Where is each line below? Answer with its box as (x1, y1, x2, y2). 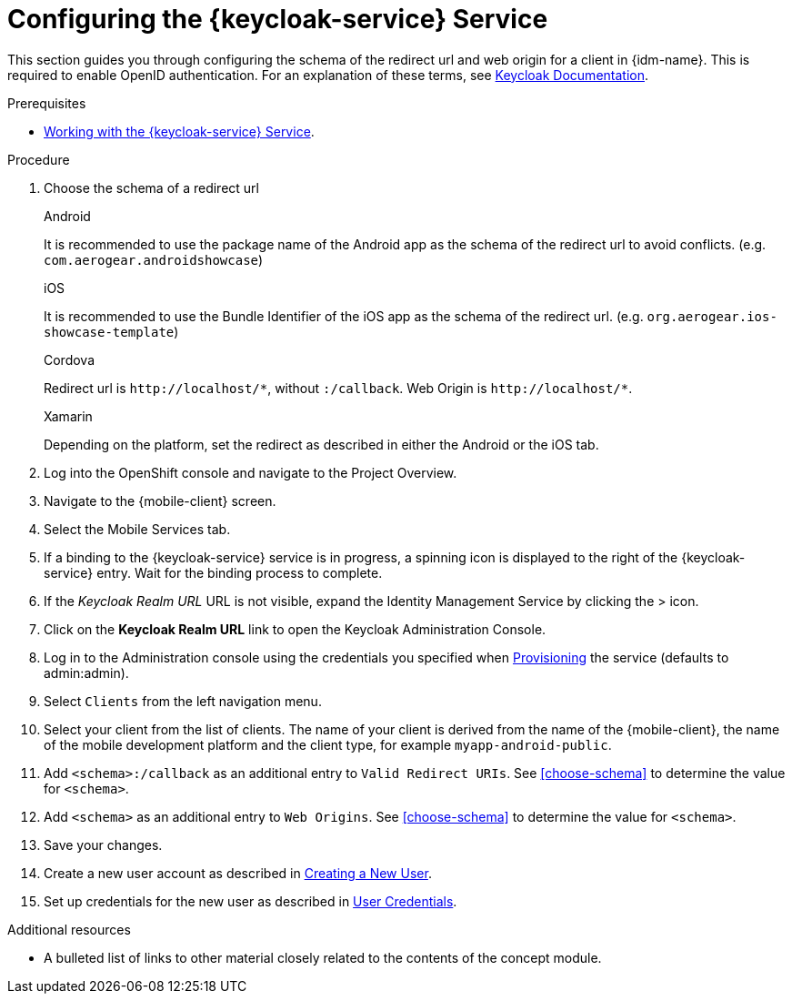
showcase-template (44, 324, 175, 339)
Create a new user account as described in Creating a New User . (44, 864, 432, 881)
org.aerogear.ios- (647, 308, 777, 324)
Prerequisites (7, 95, 86, 111)
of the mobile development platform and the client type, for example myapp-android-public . (44, 736, 612, 753)
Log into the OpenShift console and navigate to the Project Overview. (44, 464, 457, 480)
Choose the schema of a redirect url (44, 179, 259, 196)
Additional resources (7, 921, 131, 937)
